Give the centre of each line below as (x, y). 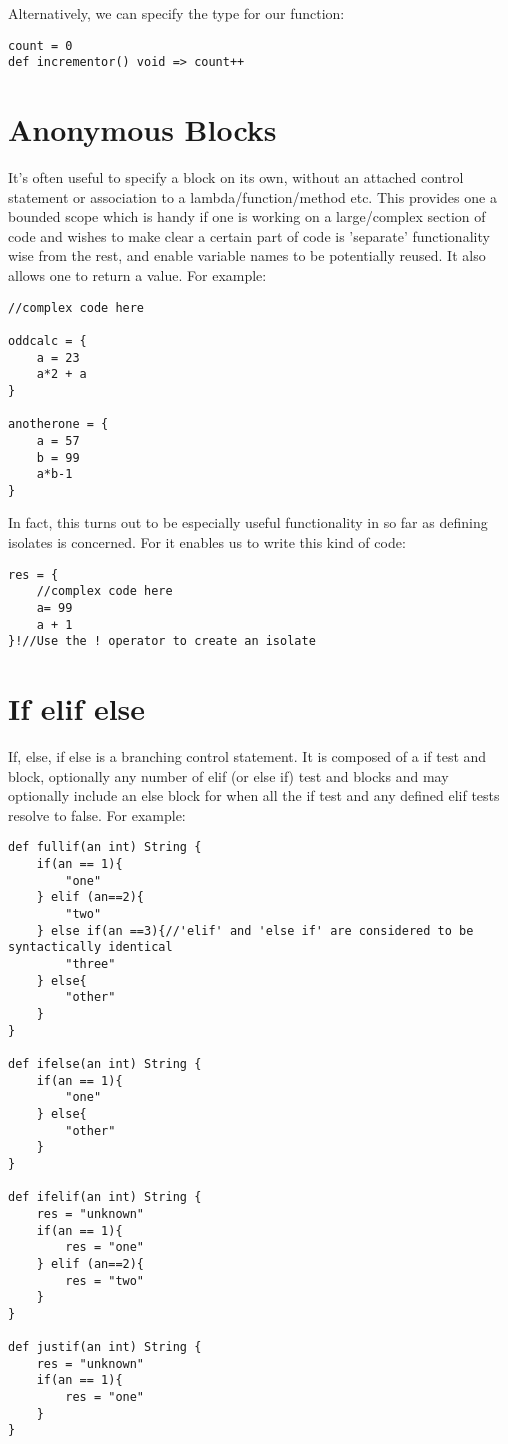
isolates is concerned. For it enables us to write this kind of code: (207, 542)
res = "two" (105, 1280)
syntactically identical (90, 947)
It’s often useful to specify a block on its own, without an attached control (236, 177)
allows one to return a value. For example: (137, 275)
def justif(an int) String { (105, 1347)
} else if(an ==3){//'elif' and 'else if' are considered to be (255, 930)
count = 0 (40, 45)
